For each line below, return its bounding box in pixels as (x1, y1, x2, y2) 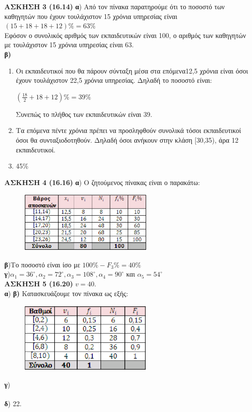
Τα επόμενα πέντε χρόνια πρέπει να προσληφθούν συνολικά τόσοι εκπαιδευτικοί (16, 125, 241, 135)
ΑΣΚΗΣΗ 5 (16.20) (4, 278, 73, 288)
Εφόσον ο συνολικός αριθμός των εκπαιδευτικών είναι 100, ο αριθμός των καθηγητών (4, 30, 246, 40)
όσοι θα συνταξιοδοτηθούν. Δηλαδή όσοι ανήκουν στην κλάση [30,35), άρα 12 (16, 134, 238, 145)
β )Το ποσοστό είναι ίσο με (4, 259, 81, 269)
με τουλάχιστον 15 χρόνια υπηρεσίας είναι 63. (4, 39, 134, 50)
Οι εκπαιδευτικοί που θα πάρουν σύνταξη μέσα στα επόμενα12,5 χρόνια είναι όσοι (16, 65, 248, 75)
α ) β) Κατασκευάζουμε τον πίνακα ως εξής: (4, 288, 128, 298)
